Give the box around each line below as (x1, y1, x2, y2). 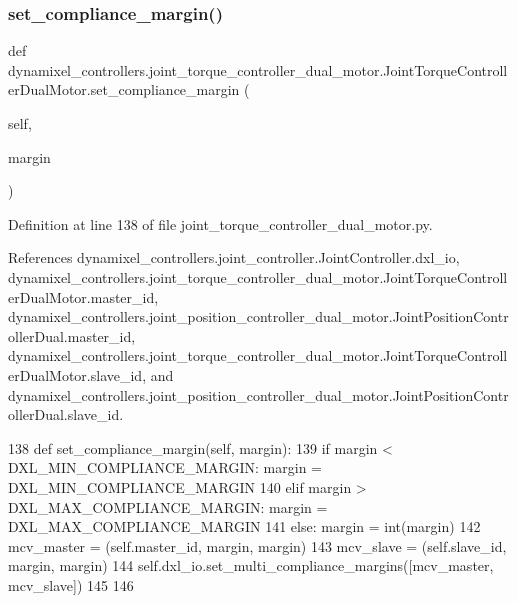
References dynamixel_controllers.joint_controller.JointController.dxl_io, (8, 247, 460, 268)
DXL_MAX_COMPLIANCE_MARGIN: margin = (8, 496, 328, 517)
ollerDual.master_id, (8, 325, 136, 346)
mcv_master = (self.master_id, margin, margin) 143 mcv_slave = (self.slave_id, (8, 535, 507, 556)
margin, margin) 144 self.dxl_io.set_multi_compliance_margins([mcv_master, (8, 555, 494, 576)
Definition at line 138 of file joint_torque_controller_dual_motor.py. (8, 213, 433, 234)
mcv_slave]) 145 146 (8, 574, 134, 595)
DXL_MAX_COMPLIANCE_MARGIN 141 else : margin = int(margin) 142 (8, 516, 481, 537)
